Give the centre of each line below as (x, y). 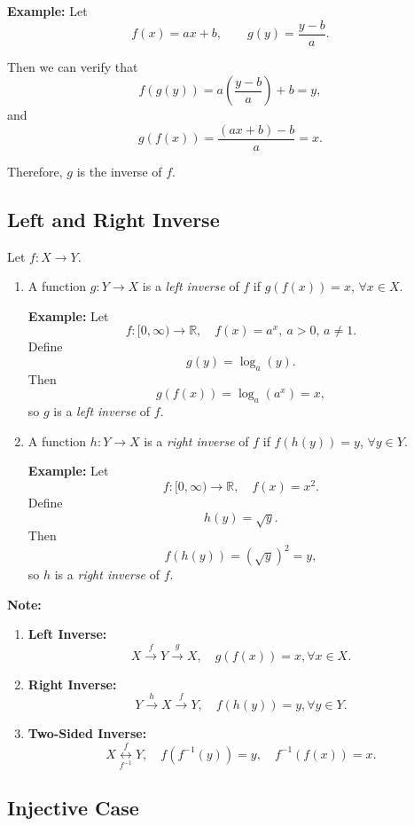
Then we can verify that (73, 66)
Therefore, (35, 171)
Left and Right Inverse (113, 219)
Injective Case (73, 807)
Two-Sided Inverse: (87, 733)
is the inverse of (119, 171)
